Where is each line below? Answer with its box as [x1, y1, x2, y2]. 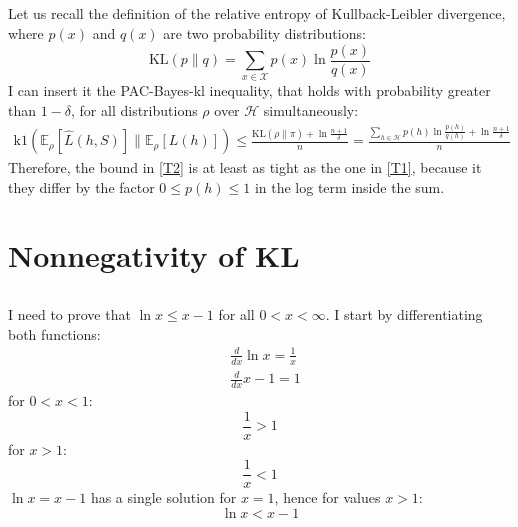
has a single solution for [90, 487, 237, 508]
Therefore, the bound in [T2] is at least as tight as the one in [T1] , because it [8, 157, 482, 178]
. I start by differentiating [325, 304, 483, 325]
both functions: [8, 323, 101, 344]
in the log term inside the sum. [254, 176, 445, 197]
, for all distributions [71, 99, 198, 120]
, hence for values [274, 487, 381, 508]
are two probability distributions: [163, 22, 366, 43]
